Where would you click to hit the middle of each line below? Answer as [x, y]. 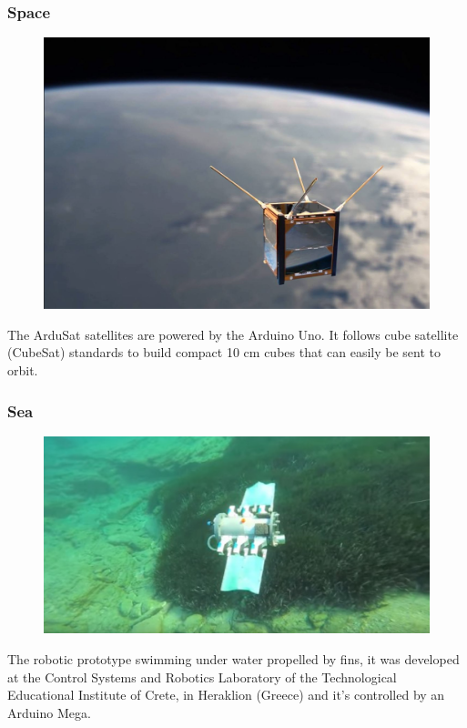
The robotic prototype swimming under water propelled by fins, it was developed [233, 659]
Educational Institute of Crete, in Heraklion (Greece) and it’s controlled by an [226, 695]
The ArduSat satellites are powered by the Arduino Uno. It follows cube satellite [233, 334]
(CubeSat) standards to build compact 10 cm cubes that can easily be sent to [224, 352]
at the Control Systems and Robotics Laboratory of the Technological [202, 677]
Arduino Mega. [49, 712]
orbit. [23, 370]
